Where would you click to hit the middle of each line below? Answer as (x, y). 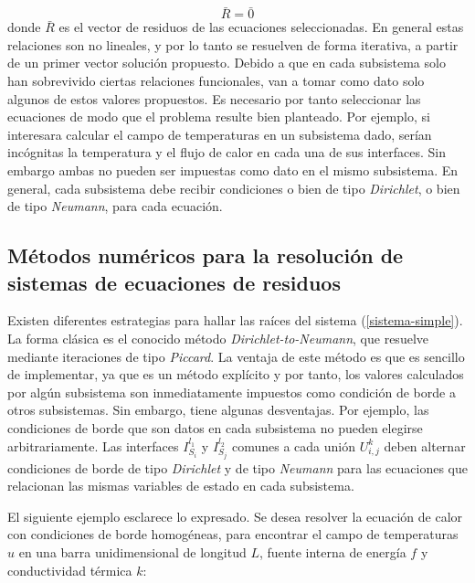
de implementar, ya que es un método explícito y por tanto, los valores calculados (236, 374)
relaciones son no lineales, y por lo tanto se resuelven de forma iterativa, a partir (233, 44)
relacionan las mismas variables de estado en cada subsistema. (181, 486)
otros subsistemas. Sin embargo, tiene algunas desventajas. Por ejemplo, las (218, 410)
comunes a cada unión (293, 445)
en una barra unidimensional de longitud (132, 551)
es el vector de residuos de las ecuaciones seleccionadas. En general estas (261, 27)
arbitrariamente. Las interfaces (93, 445)
